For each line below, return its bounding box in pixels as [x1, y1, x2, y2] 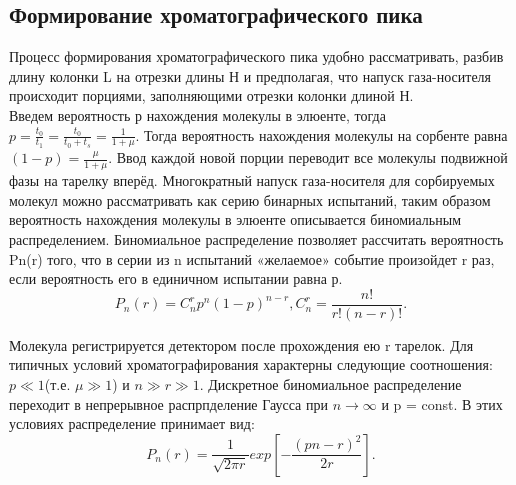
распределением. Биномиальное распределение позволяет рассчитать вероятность [9, 229, 504, 250]
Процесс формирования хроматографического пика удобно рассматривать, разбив [9, 46, 504, 67]
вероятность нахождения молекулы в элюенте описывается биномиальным [9, 209, 461, 230]
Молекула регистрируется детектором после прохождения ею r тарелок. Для [9, 334, 474, 355]
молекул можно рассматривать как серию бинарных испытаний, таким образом [9, 189, 491, 210]
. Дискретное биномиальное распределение [199, 374, 462, 395]
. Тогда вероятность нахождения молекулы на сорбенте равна [135, 124, 508, 145]
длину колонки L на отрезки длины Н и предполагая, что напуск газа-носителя [9, 65, 492, 86]
